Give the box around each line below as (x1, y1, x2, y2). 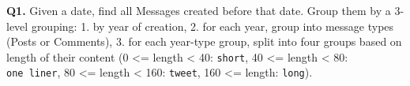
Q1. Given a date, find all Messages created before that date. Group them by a (6, 2, 391, 18)
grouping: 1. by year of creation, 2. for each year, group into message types (31, 17, 394, 34)
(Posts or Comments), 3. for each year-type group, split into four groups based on (6, 33, 402, 50)
